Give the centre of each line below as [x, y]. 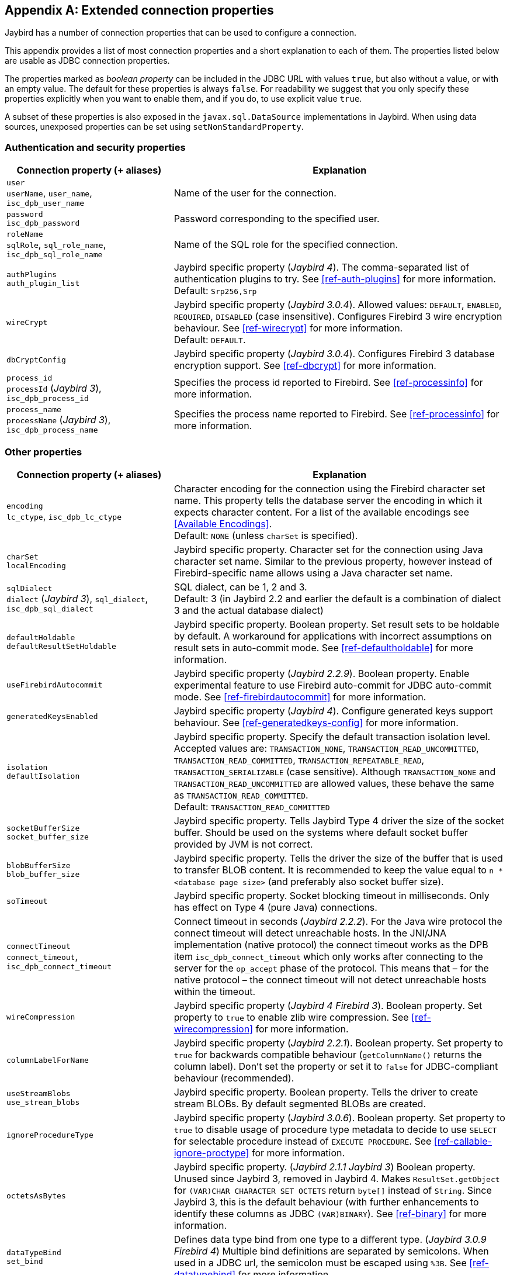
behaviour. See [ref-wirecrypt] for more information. [288, 328]
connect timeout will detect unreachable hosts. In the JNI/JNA [310, 933]
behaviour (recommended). [234, 1078]
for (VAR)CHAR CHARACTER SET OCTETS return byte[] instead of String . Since [333, 1190]
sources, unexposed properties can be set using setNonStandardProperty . [154, 127]
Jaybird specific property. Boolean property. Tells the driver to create [326, 1092]
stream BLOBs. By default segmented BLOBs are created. [300, 1103]
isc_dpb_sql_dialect [50, 609]
